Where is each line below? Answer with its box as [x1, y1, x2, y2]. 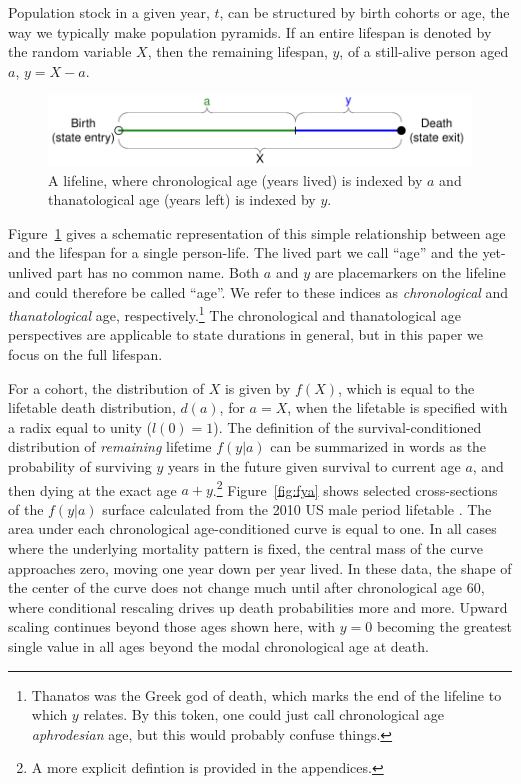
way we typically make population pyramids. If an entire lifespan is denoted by [8, 21, 492, 42]
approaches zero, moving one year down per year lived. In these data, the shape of [8, 557, 512, 578]
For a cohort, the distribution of [8, 377, 205, 398]
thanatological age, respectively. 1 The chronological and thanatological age [8, 302, 462, 325]
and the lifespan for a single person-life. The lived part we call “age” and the [8, 242, 478, 263]
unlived [8, 262, 53, 282]
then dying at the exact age [8, 479, 177, 500]
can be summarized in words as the [270, 436, 487, 457]
